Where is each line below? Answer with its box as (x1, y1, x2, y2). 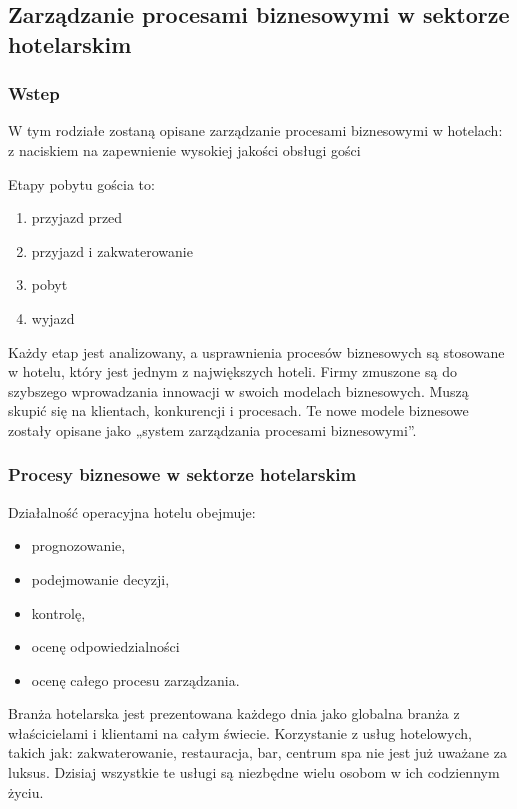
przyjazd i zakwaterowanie (31, 240, 193, 261)
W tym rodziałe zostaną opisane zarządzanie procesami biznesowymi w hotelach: (8, 120, 503, 141)
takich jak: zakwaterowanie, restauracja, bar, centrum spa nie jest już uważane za (8, 742, 507, 763)
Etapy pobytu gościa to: (8, 173, 155, 194)
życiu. (8, 781, 44, 802)
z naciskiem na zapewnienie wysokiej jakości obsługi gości (8, 139, 361, 160)
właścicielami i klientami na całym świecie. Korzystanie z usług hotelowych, (8, 722, 472, 743)
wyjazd (31, 307, 75, 328)
